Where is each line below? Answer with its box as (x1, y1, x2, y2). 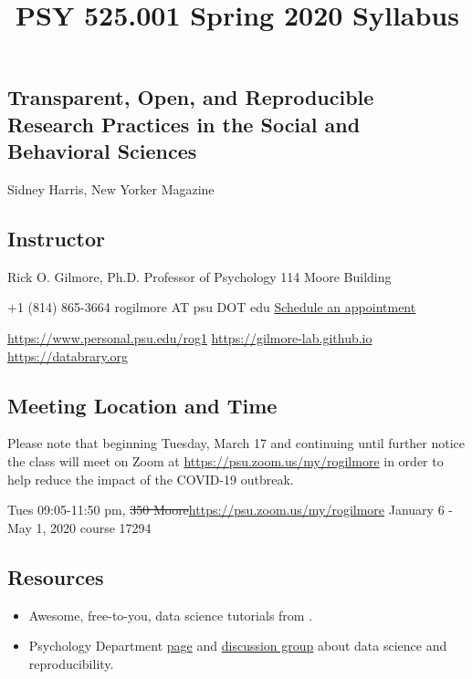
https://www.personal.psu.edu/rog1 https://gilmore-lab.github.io (7, 328, 372, 347)
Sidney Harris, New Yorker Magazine (7, 179, 215, 198)
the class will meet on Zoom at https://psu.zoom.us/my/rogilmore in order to (7, 451, 444, 470)
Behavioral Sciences (7, 137, 197, 165)
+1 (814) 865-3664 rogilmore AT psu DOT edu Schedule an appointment (7, 298, 416, 317)
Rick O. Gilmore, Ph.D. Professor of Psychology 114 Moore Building (7, 266, 392, 286)
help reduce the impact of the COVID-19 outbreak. (7, 469, 294, 488)
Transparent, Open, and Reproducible (7, 83, 374, 111)
